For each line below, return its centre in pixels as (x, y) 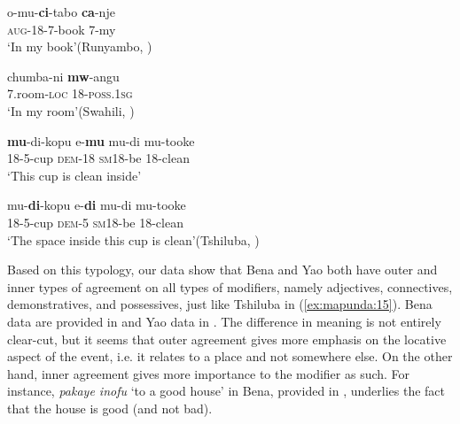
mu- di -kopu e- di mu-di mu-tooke (97, 205)
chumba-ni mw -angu (63, 76)
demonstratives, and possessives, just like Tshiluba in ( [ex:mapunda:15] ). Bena (220, 304)
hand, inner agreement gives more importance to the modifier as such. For (209, 373)
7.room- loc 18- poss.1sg (70, 93)
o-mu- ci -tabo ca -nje (61, 12)
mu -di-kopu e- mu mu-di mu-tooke (101, 140)
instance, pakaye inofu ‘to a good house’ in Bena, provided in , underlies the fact (226, 391)
